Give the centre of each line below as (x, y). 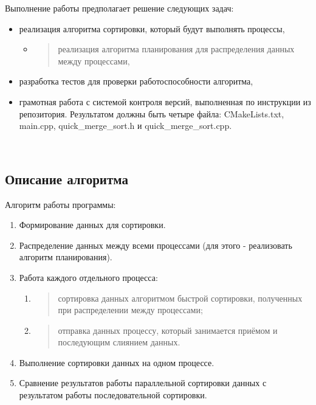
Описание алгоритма (67, 178)
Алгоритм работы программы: (60, 204)
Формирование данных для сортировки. (92, 225)
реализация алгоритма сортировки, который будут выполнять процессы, (152, 28)
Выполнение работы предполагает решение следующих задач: (119, 8)
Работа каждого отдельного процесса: (88, 277)
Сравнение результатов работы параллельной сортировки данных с (143, 383)
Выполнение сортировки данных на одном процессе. (117, 362)
